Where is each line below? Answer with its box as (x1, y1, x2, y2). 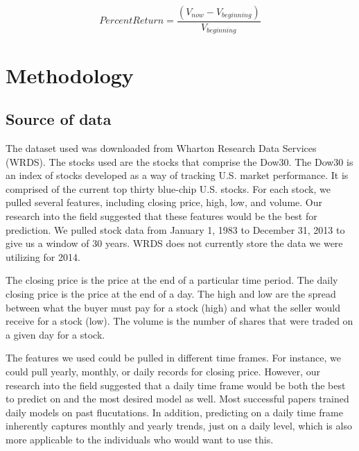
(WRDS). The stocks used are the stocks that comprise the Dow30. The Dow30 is (6, 154, 353, 169)
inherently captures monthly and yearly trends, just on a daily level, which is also (6, 418, 352, 433)
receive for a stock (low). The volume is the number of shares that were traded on (6, 314, 353, 328)
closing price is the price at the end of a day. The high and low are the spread (6, 287, 336, 300)
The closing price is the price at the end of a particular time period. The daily (6, 273, 338, 287)
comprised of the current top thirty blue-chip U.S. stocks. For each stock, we (6, 181, 331, 196)
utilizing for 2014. (6, 249, 80, 264)
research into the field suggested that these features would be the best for (6, 209, 317, 223)
